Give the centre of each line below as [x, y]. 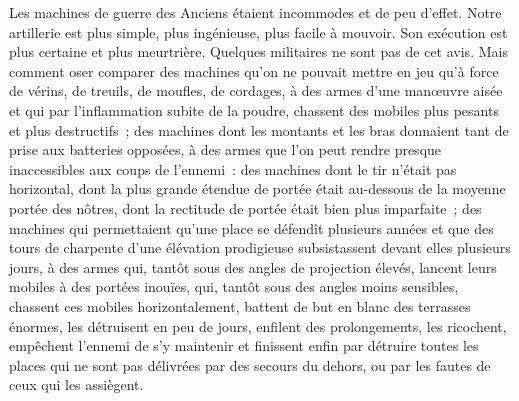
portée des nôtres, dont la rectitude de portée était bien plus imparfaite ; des [245, 207]
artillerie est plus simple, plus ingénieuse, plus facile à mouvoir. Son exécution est [258, 31]
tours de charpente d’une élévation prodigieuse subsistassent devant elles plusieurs [260, 247]
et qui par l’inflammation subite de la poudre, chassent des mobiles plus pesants [254, 109]
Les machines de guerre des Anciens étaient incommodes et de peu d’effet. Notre [255, 12]
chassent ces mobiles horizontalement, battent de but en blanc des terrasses [240, 305]
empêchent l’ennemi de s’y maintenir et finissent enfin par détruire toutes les [244, 345]
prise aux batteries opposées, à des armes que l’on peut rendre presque [225, 149]
